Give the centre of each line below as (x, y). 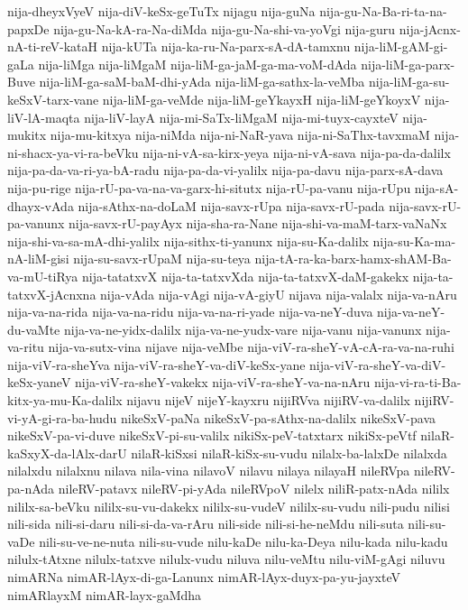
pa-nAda (31, 489)
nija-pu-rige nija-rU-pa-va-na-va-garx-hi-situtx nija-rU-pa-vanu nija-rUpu (209, 187)
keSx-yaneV (39, 382)
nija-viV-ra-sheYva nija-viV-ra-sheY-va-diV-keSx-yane (156, 364)
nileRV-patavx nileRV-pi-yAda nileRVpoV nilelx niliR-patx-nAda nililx (254, 489)
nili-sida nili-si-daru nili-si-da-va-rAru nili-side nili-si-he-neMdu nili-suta (206, 524)
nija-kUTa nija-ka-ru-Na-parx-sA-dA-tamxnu (226, 46)
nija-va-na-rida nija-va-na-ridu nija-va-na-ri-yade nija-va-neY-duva (190, 312)
